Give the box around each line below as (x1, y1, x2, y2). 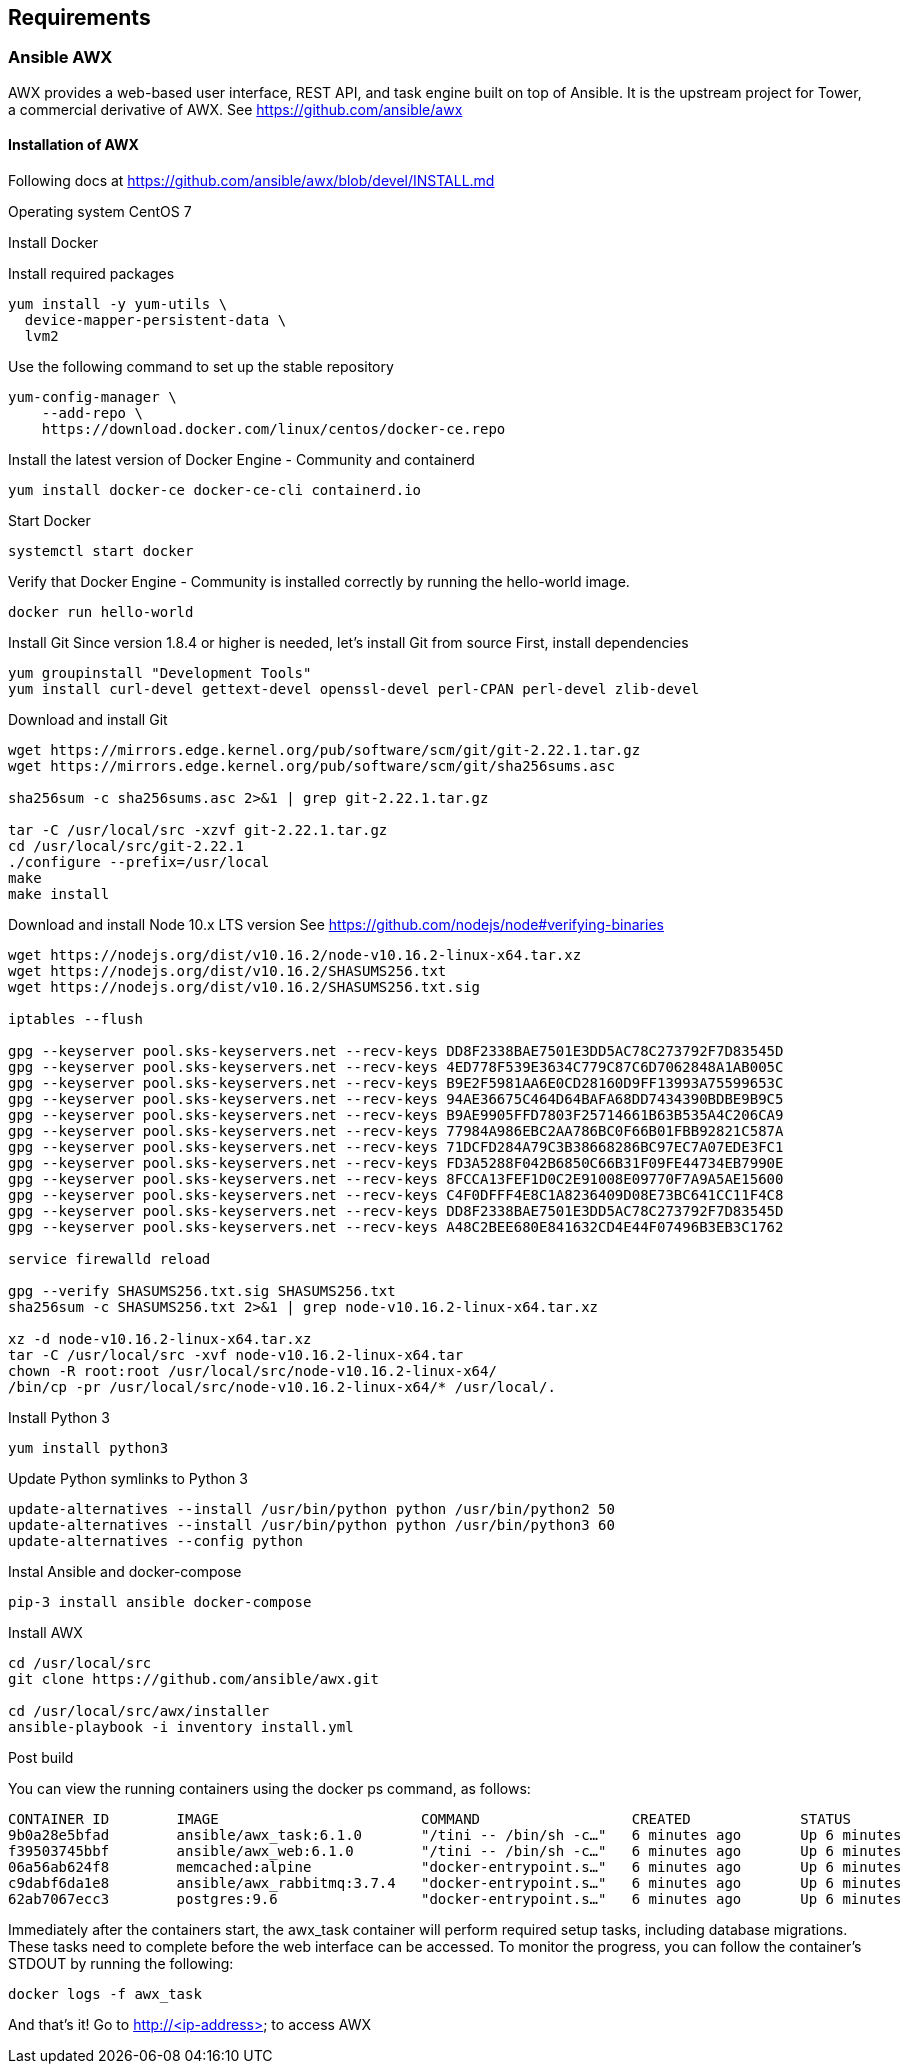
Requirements (8, 5, 151, 30)
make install (8, 886, 110, 903)
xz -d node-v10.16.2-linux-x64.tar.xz (8, 1331, 312, 1348)
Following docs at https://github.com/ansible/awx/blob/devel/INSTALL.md (8, 172, 495, 190)
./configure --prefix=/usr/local (8, 854, 270, 871)
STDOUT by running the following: (8, 1955, 234, 1973)
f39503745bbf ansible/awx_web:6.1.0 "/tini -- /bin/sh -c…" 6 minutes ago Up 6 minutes (8, 1843, 902, 1860)
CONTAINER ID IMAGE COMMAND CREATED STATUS (8, 1811, 851, 1828)
